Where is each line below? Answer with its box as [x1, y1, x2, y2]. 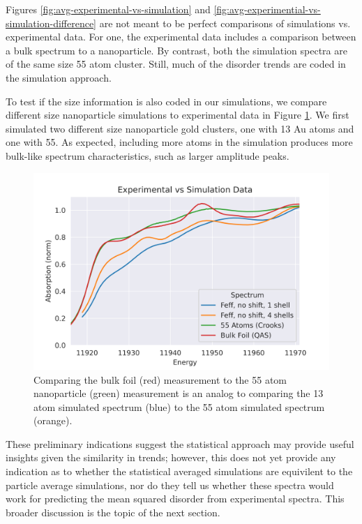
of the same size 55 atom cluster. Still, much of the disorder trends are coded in [6, 57, 346, 71]
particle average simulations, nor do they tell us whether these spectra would [6, 477, 334, 492]
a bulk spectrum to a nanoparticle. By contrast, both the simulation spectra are [6, 43, 347, 57]
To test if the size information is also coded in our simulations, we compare [6, 93, 327, 108]
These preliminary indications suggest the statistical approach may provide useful [6, 436, 354, 451]
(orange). [33, 413, 73, 428]
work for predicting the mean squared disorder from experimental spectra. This [6, 491, 345, 506]
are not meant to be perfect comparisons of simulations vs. [99, 15, 351, 30]
